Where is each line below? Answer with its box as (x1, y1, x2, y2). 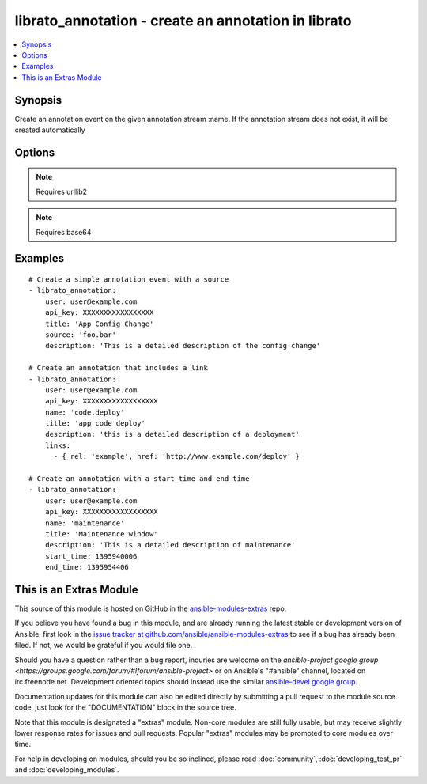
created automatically (14, 125, 86, 134)
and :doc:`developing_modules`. (14, 765, 119, 775)
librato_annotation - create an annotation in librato (14, 12, 352, 29)
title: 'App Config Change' (44, 319, 154, 328)
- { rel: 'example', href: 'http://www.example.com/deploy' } (53, 452, 300, 461)
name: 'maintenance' (44, 518, 125, 528)
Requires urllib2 (36, 187, 87, 196)
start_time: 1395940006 (44, 551, 138, 561)
